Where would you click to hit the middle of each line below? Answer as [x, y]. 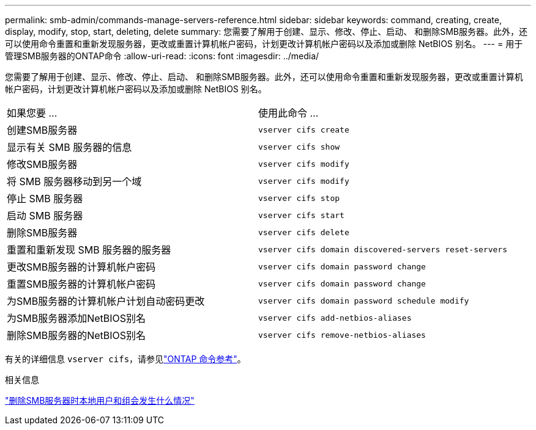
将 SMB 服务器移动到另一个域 [74, 181]
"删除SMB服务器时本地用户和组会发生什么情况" [100, 400]
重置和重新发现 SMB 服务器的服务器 [89, 250]
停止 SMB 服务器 [45, 199]
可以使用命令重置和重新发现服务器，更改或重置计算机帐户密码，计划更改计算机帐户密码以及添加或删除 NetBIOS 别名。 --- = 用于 [264, 44]
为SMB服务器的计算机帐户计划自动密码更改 [106, 301]
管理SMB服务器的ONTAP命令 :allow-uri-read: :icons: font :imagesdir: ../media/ [162, 56]
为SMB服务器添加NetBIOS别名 [76, 318]
